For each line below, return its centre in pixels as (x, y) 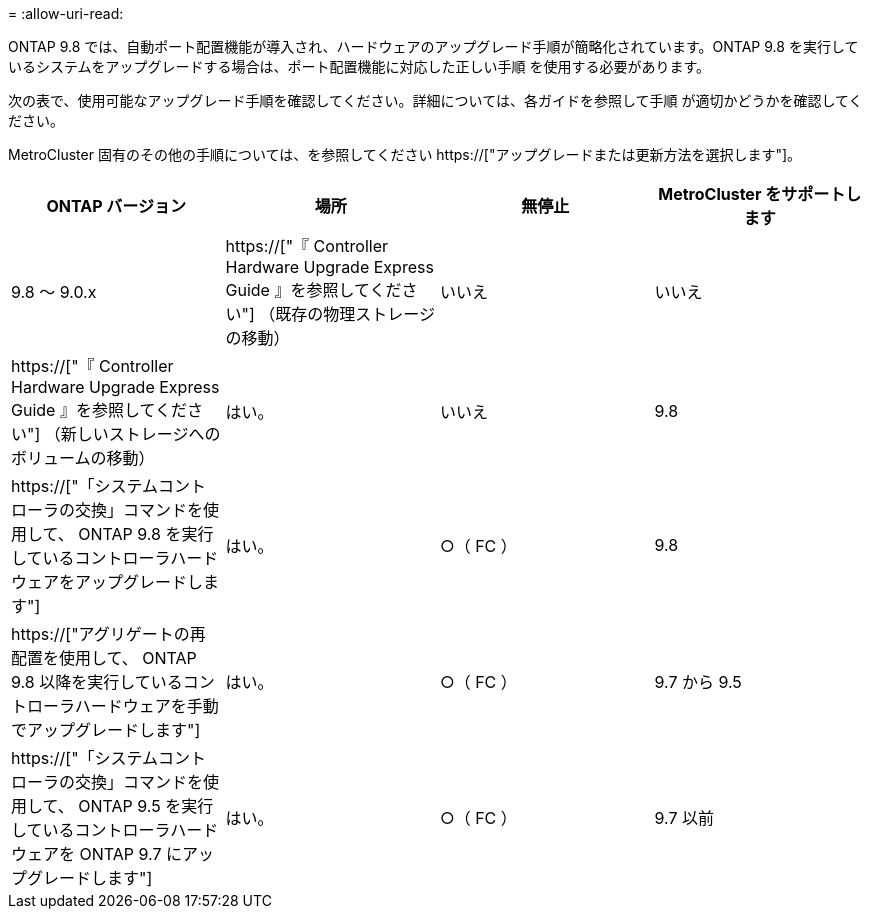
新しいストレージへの (140, 434)
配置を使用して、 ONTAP (104, 658)
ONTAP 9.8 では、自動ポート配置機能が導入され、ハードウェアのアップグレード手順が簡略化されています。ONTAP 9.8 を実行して (433, 46)
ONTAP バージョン (116, 206)
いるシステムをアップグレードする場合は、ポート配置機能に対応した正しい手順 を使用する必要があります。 (359, 66)
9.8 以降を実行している (97, 682)
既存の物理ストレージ (355, 314)
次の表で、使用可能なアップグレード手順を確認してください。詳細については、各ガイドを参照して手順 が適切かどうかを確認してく (435, 100)
